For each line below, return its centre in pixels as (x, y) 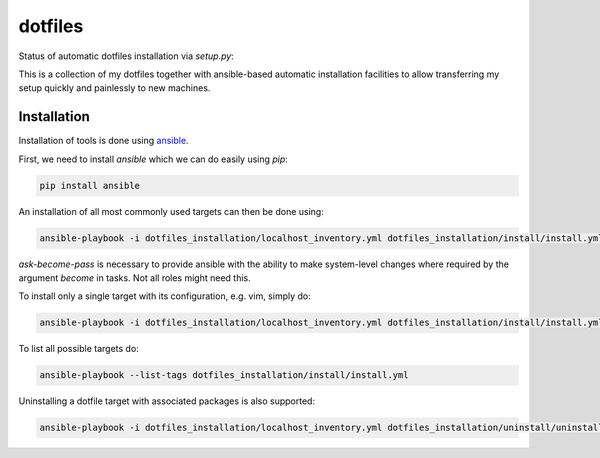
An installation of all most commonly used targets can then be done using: (171, 211)
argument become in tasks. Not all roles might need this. (135, 277)
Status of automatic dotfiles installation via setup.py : (126, 56)
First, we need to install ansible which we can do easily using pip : (153, 159)
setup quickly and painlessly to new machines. (114, 88)
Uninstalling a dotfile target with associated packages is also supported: (166, 401)
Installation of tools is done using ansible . (103, 141)
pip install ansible (89, 185)
